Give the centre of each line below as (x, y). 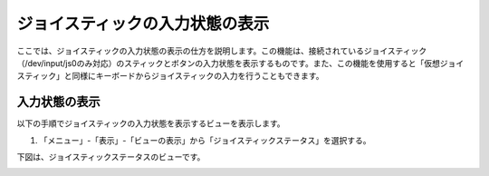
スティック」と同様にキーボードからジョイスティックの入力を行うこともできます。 (170, 76)
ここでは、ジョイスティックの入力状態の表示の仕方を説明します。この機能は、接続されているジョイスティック (222, 51)
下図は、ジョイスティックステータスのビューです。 (111, 157)
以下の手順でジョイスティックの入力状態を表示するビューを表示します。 (151, 123)
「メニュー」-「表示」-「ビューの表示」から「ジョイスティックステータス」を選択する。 (205, 140)
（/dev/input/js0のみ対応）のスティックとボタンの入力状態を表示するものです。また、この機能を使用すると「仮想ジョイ (240, 63)
